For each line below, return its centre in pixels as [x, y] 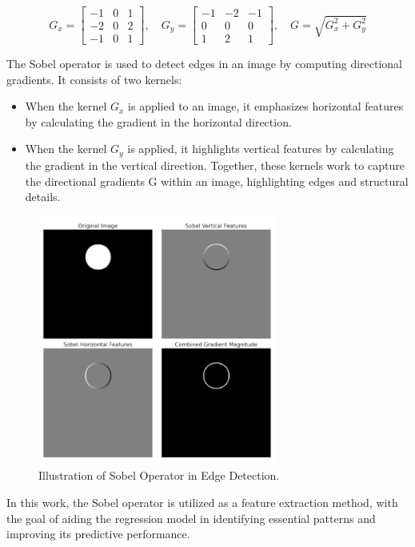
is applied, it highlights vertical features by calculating [261, 149]
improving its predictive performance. [98, 534]
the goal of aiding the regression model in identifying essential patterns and [191, 518]
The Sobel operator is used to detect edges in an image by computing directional [204, 64]
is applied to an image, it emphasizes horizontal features [266, 106]
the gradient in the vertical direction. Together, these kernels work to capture [215, 165]
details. [43, 197]
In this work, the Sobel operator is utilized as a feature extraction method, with [202, 502]
